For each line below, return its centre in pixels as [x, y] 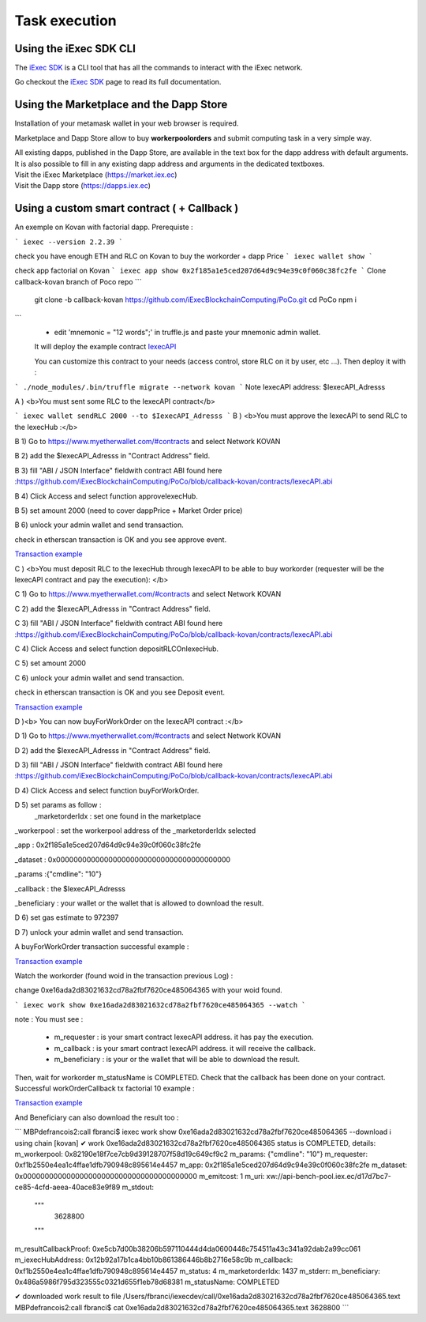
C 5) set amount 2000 [50, 663]
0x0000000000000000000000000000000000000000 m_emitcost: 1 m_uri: [140, 1176]
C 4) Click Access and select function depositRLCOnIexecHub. [117, 649]
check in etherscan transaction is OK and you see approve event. [121, 539]
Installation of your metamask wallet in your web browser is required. [127, 123]
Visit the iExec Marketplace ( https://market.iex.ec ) [96, 175]
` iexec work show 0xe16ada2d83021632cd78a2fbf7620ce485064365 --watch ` [161, 1005]
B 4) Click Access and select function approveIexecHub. [106, 496]
